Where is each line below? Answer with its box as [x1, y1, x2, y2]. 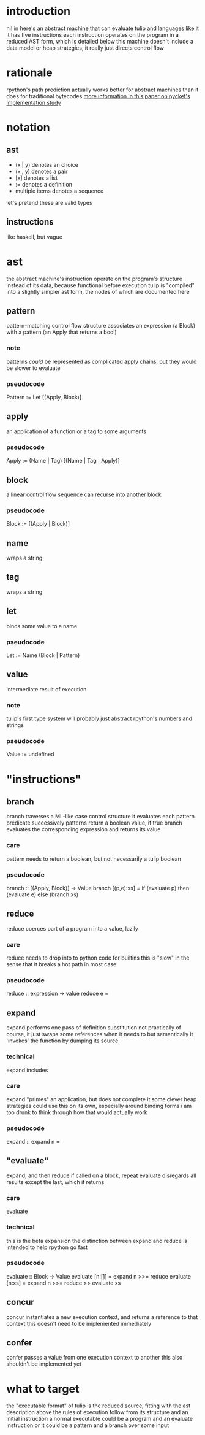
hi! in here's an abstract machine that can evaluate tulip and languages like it [6, 25, 199, 32]
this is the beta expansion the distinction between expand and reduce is [6, 1237, 188, 1244]
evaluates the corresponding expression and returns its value [6, 826, 161, 833]
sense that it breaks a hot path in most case [6, 961, 117, 968]
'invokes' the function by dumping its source [6, 1037, 119, 1044]
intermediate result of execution [6, 685, 87, 693]
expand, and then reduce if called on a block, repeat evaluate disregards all [6, 1172, 196, 1179]
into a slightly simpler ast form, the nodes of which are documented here [6, 288, 190, 295]
